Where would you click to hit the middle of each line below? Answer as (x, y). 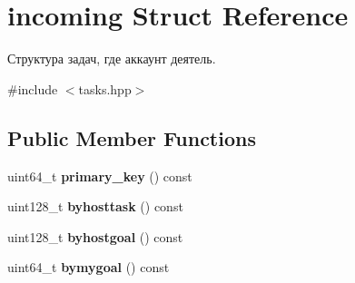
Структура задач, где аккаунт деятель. (112, 59)
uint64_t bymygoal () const (89, 267)
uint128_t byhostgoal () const (95, 236)
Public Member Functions (132, 137)
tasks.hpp (105, 88)
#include (33, 88)
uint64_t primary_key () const (100, 176)
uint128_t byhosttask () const (95, 206)
